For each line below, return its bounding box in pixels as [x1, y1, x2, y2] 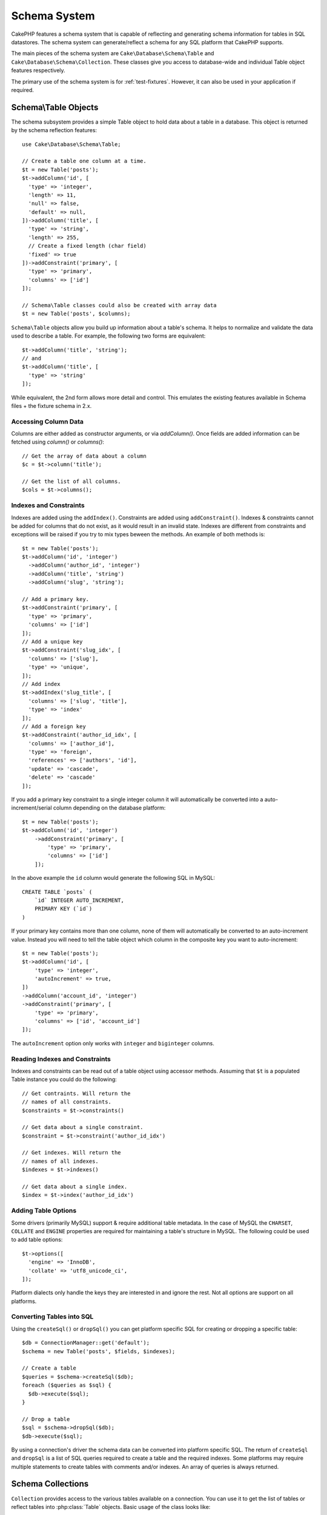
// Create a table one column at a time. [22, 158, 147, 165]
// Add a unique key [22, 638, 83, 645]
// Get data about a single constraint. [22, 1124, 144, 1131]
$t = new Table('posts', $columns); [22, 310, 131, 318]
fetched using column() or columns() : [11, 438, 104, 445]
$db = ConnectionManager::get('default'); [22, 1339, 150, 1347]
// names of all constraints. [22, 1099, 112, 1105]
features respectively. [11, 67, 66, 74]
